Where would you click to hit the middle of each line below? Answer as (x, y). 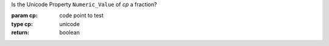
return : (20, 33)
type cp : (22, 24)
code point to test (81, 16)
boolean (70, 33)
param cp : (24, 16)
